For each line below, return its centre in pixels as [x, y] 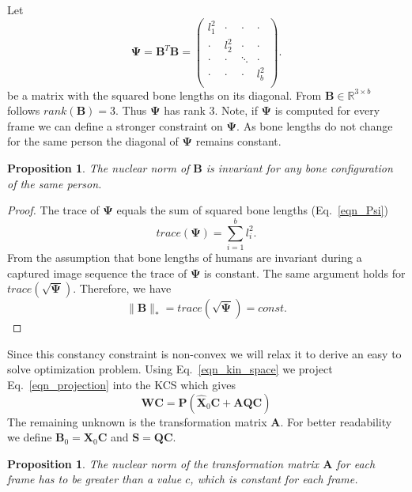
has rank [185, 110]
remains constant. [238, 141]
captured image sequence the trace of [97, 272]
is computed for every [327, 110]
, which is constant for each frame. [274, 479]
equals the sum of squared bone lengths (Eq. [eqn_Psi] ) [252, 210]
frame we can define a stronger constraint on [115, 125]
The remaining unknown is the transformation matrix [137, 421]
